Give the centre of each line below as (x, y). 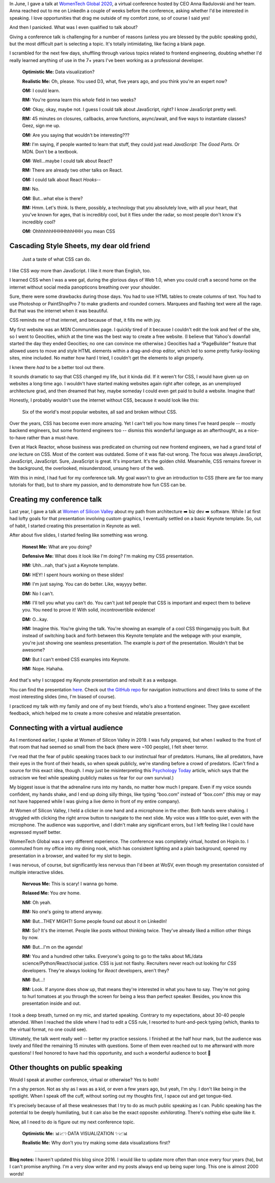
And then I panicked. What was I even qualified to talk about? (74, 27)
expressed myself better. (36, 832)
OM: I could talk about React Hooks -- (62, 179)
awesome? (34, 650)
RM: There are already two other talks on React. (73, 170)
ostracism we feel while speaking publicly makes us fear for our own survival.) (92, 778)
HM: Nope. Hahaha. (43, 669)
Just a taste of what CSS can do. (57, 259)
